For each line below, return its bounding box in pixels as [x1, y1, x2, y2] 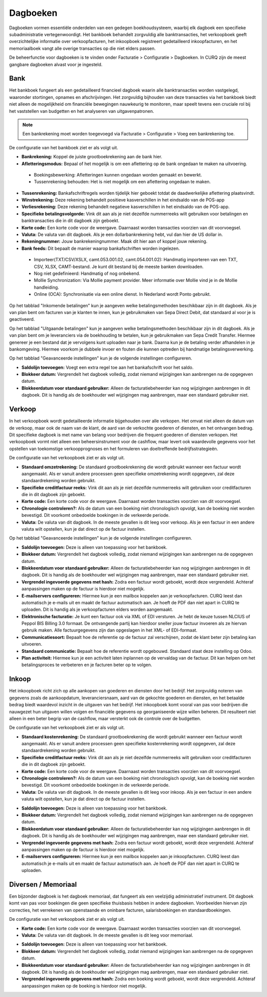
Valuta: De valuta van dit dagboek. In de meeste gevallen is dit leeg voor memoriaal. [21, 932, 193, 938]
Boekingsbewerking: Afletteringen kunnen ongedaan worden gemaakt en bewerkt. [34, 172, 202, 178]
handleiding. [34, 284, 59, 290]
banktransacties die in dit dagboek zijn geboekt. [21, 218, 120, 224]
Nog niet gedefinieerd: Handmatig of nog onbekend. [34, 271, 140, 276]
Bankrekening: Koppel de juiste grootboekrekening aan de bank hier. [21, 154, 163, 160]
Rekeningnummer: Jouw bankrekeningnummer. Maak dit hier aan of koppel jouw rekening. [21, 238, 208, 244]
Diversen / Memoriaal [9, 880, 77, 889]
